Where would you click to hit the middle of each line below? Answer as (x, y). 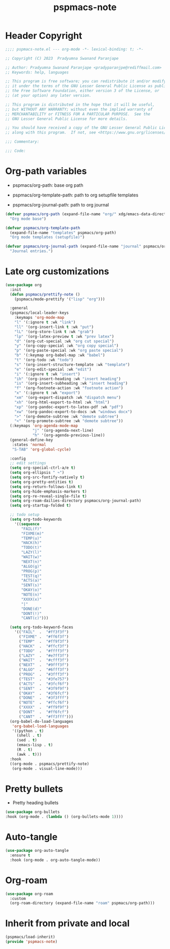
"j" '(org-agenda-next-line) (63, 431)
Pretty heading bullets (36, 803)
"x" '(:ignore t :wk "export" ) (47, 393)
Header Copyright (44, 36)
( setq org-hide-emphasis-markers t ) (48, 491)
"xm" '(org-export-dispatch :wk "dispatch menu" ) (68, 398)
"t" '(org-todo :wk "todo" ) (44, 360)
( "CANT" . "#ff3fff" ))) (46, 717)
